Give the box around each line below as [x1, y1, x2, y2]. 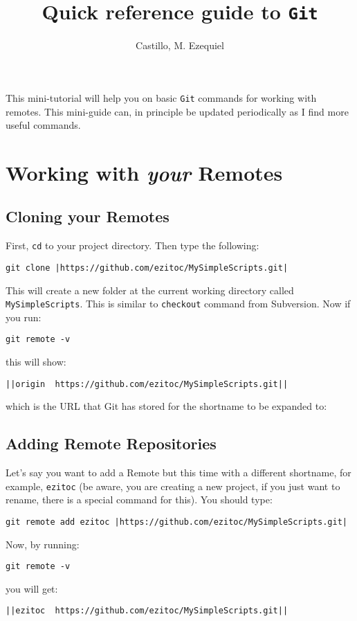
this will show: [6, 354, 66, 369]
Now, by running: [6, 537, 80, 551]
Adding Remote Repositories [6, 433, 217, 454]
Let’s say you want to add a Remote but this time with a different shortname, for [6, 465, 351, 480]
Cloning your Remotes [6, 206, 170, 227]
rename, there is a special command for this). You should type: [6, 492, 273, 507]
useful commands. [6, 118, 81, 132]
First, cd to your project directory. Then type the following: [6, 238, 259, 253]
